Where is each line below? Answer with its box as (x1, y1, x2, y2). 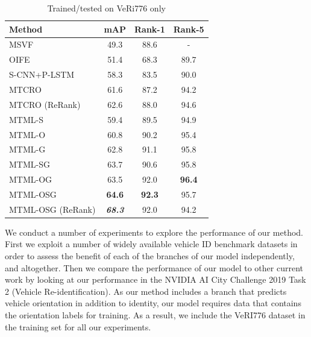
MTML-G (9, 143, 46, 156)
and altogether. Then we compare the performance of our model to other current (5, 261, 303, 274)
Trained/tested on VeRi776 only (47, 2, 166, 14)
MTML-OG (9, 173, 52, 186)
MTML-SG (9, 158, 50, 171)
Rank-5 (173, 22, 204, 35)
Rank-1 (134, 22, 165, 35)
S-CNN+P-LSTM (9, 68, 75, 81)
